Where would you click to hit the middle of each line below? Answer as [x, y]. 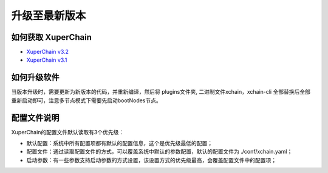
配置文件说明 [35, 118]
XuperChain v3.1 [47, 60]
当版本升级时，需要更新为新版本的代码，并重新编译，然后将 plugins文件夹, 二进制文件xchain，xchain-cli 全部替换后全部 [161, 92]
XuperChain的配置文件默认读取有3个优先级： [68, 132]
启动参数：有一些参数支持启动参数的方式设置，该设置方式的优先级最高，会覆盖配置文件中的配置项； [151, 160]
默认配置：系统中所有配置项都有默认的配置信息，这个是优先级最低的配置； [119, 143]
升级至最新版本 [49, 16]
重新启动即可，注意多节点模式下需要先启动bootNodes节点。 [87, 100]
